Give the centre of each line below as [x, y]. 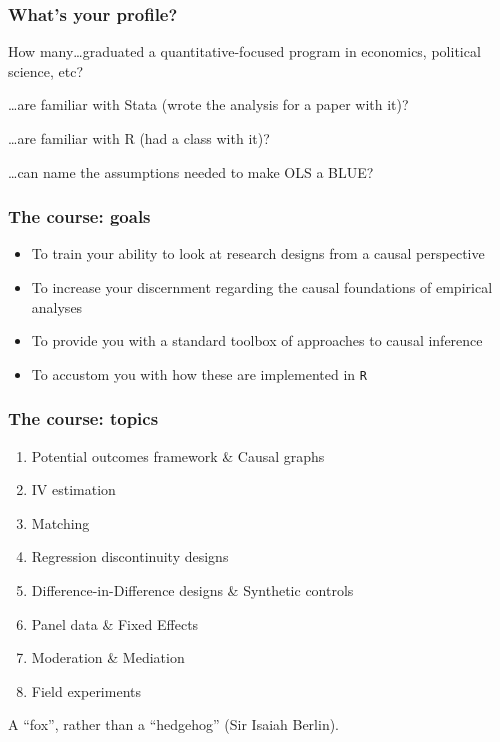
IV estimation [73, 489]
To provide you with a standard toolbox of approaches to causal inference [257, 340]
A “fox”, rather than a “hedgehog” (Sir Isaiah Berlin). [174, 724]
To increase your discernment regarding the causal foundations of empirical [262, 287]
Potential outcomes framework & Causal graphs [178, 455]
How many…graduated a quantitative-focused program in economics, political [244, 51]
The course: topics [83, 418]
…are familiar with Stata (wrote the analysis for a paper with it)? [208, 104]
